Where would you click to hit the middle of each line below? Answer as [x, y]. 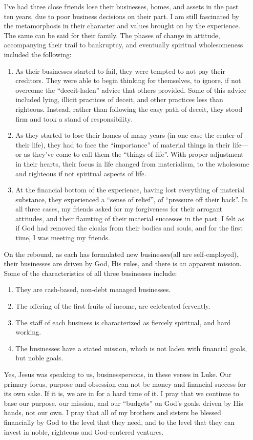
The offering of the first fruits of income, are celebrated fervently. [113, 306]
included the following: [38, 54]
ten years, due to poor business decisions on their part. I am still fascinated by [122, 16]
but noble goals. [39, 358]
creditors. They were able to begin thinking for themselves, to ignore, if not [128, 80]
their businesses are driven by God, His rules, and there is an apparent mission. [123, 263]
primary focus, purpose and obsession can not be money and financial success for [125, 384]
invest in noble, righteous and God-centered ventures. [84, 431]
